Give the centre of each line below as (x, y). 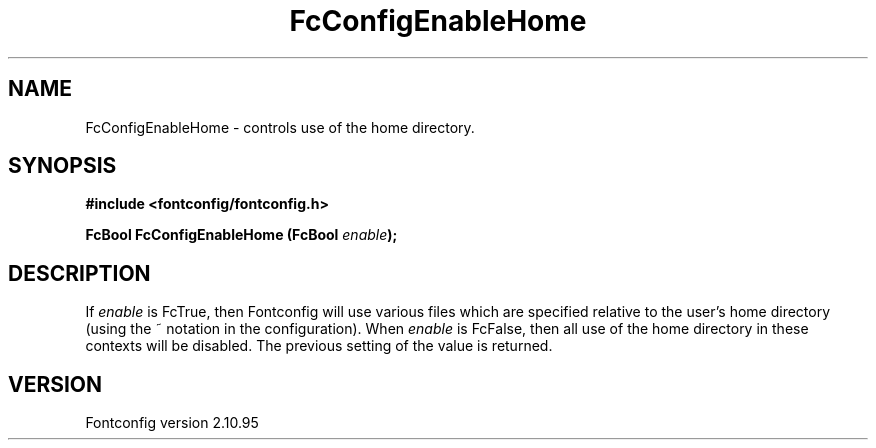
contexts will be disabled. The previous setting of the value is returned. (319, 346)
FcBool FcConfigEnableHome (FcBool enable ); (241, 235)
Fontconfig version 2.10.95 (172, 423)
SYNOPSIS (62, 166)
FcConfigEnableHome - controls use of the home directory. (280, 127)
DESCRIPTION (79, 273)
